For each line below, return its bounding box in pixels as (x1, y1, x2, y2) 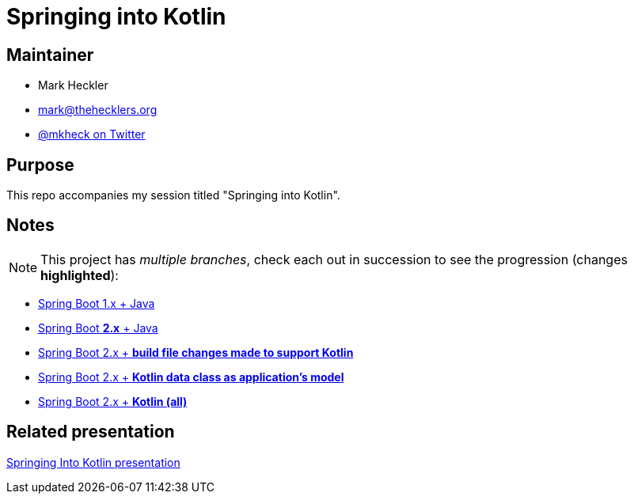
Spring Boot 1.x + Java (38, 296, 155, 310)
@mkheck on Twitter (38, 127, 146, 142)
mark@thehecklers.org (38, 103, 158, 117)
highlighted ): (40, 267, 119, 283)
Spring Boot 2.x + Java (38, 320, 158, 335)
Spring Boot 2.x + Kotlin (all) (38, 394, 188, 408)
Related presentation (6, 422, 175, 442)
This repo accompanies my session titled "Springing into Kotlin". (6, 188, 340, 203)
